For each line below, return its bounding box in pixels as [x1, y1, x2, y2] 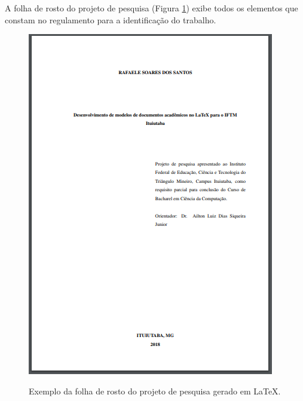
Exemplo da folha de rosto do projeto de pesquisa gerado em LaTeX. [29, 384, 281, 397]
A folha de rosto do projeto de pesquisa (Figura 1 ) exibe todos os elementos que [5, 2, 298, 14]
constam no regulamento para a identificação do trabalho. [5, 13, 216, 26]
